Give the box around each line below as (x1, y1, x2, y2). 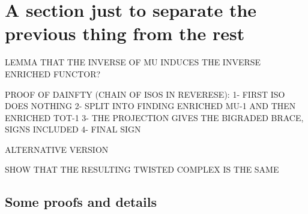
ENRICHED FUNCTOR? (5, 67, 101, 80)
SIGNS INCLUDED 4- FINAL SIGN (5, 123, 141, 135)
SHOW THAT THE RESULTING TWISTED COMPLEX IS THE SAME (5, 163, 279, 176)
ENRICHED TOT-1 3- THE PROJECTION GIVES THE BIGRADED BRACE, (5, 111, 304, 123)
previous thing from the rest (5, 21, 245, 46)
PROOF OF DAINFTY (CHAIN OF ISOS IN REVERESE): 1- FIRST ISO (5, 88, 285, 100)
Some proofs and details (5, 192, 157, 211)
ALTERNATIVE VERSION (5, 143, 109, 155)
